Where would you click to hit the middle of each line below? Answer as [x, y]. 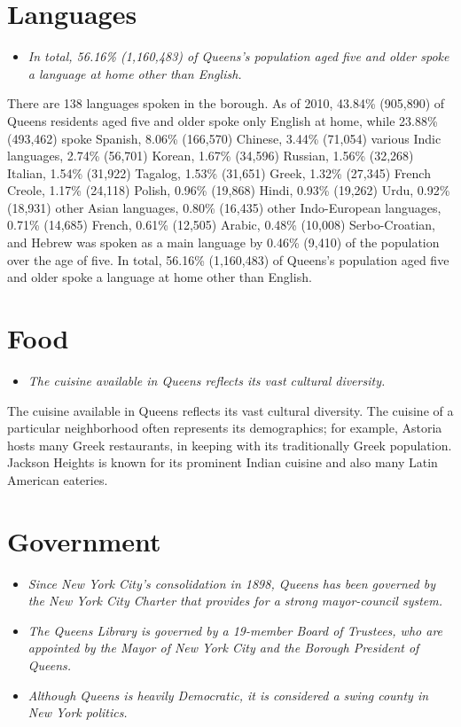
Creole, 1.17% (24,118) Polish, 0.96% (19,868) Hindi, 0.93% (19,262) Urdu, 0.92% [229, 190]
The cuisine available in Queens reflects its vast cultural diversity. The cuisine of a [230, 410]
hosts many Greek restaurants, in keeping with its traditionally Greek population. [230, 445]
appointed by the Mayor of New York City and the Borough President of [223, 648]
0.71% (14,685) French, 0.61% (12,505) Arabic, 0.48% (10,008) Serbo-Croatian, [221, 225]
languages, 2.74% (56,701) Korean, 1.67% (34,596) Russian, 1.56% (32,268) [211, 156]
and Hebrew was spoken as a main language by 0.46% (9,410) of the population [223, 242]
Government [84, 540]
